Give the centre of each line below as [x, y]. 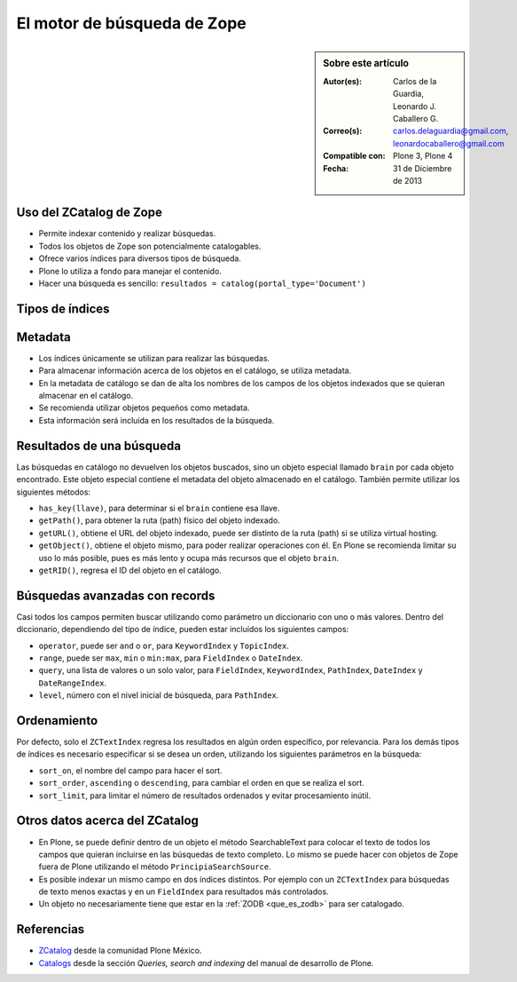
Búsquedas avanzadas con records [116, 595]
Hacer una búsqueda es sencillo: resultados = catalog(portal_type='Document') [203, 283]
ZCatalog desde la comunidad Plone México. [120, 951]
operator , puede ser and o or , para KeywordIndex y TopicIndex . [164, 645]
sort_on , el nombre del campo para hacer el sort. [130, 770]
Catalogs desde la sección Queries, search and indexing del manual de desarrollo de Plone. [206, 962]
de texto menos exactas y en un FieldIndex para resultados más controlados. [184, 891]
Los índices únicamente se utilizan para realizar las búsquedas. [154, 358]
